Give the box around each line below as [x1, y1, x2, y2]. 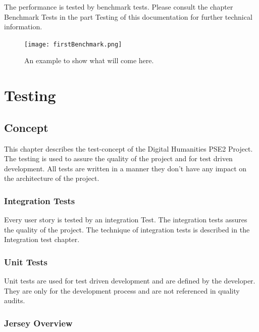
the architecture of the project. [4, 173, 99, 183]
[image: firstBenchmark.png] [24, 40, 122, 48]
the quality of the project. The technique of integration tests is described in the [4, 224, 250, 234]
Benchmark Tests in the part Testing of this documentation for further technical [4, 11, 252, 22]
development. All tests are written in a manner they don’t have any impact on [4, 163, 247, 173]
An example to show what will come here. [24, 55, 154, 66]
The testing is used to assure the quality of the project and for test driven [4, 153, 233, 164]
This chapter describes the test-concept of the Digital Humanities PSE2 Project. [4, 143, 253, 154]
